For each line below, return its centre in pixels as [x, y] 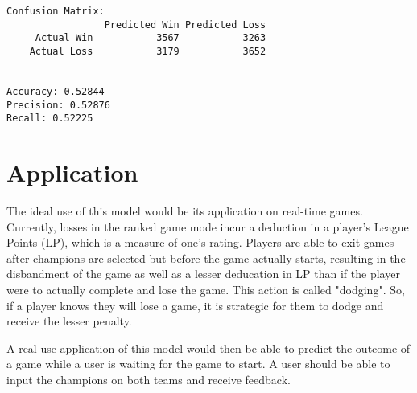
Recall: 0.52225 [50, 119]
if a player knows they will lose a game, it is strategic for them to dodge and [195, 305]
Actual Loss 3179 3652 [148, 51]
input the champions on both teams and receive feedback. [149, 379]
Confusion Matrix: [56, 11]
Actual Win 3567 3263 [151, 38]
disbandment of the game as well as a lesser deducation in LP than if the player [203, 274]
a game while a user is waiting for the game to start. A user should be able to [198, 364]
